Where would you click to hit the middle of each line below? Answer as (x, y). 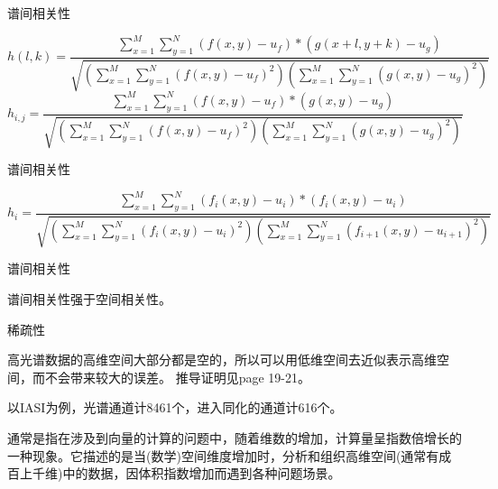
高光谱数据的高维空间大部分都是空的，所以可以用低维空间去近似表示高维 (222, 360)
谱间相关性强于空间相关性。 (89, 298)
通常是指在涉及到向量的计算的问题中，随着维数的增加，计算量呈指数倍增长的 (235, 437)
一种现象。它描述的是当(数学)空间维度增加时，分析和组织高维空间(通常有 (223, 455)
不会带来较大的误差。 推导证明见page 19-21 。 (177, 377)
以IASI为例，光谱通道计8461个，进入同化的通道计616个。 (175, 407)
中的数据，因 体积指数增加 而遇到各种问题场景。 (202, 473)
